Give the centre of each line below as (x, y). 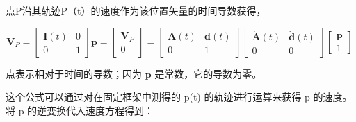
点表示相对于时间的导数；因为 (74, 73)
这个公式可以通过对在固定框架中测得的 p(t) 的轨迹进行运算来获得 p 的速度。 (179, 97)
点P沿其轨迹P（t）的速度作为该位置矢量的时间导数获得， (136, 10)
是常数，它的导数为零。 (208, 73)
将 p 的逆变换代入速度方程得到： (80, 110)
